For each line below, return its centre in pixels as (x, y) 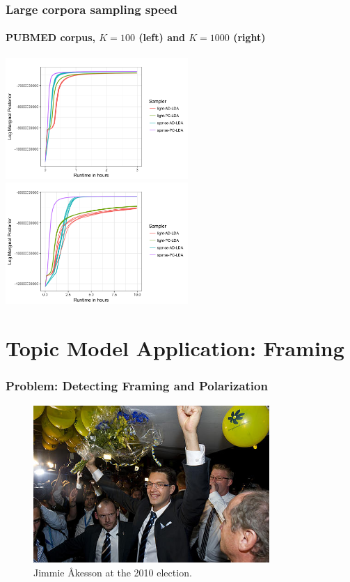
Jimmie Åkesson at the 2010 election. (113, 572)
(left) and (162, 37)
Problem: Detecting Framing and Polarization (137, 386)
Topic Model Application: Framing (175, 348)
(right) (249, 37)
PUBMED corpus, (50, 37)
